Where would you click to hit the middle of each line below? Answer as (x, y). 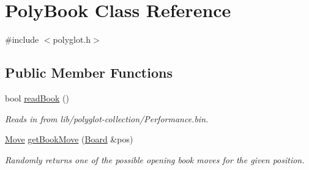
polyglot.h (72, 39)
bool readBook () (37, 98)
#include (22, 39)
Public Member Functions (89, 72)
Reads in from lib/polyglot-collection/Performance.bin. (107, 118)
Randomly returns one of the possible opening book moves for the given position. (155, 159)
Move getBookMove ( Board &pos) (69, 139)
